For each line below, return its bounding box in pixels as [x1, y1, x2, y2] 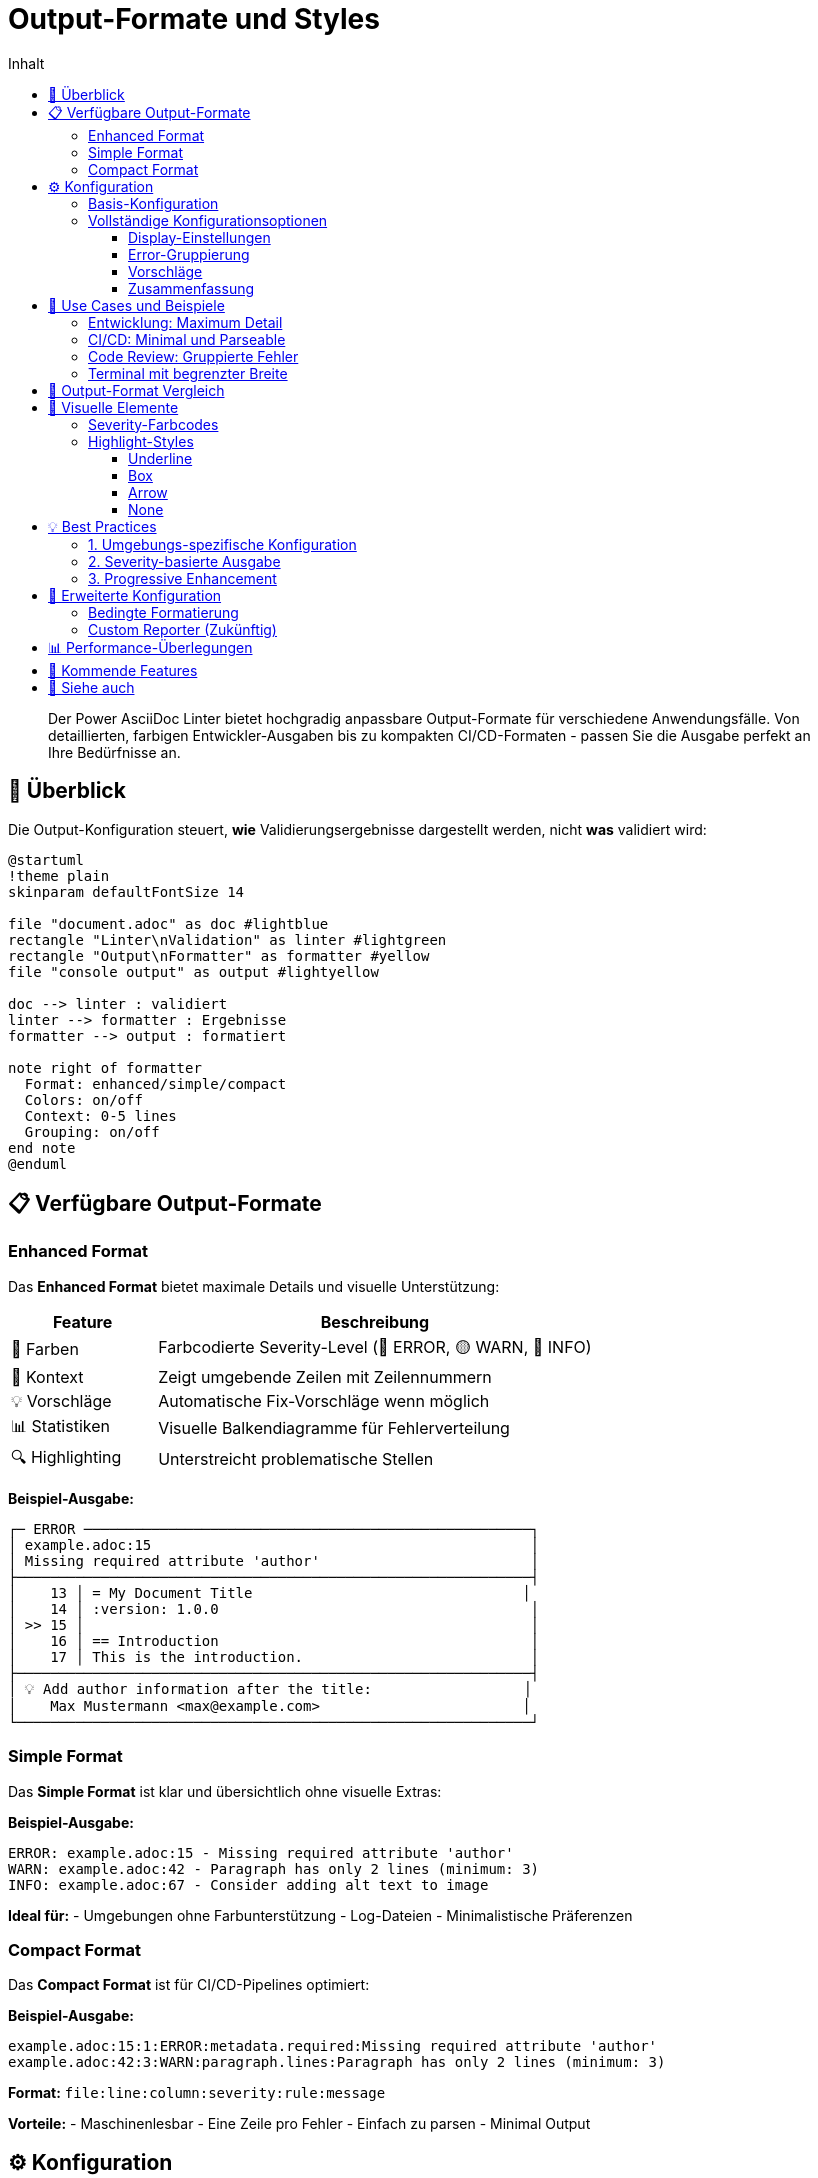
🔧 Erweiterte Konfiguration [48, 586, 222, 604]
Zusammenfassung [128, 279, 255, 297]
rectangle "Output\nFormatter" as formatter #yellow [8, 947, 430, 964]
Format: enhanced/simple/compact [24, 1075, 287, 1092]
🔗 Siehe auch [48, 678, 135, 696]
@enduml [8, 1155, 68, 1172]
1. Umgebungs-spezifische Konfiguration [88, 535, 357, 553]
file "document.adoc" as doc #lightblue [8, 915, 329, 932]
